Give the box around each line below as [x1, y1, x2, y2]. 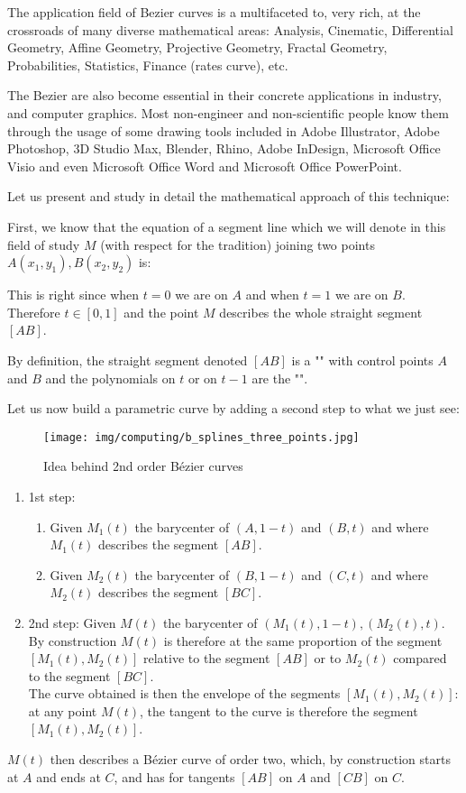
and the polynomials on [45, 368, 176, 387]
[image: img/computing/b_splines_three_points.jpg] [43, 430, 360, 444]
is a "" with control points [291, 350, 434, 369]
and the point [123, 302, 199, 321]
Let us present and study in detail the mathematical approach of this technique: [7, 187, 450, 206]
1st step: [28, 486, 76, 505]
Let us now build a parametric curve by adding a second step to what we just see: [7, 399, 460, 418]
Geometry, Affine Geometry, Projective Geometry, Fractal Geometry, [7, 38, 388, 57]
